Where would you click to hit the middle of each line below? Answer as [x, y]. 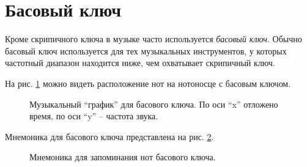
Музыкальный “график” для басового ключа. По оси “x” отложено [154, 104]
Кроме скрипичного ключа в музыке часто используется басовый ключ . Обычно [153, 39]
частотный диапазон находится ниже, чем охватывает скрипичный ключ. [140, 63]
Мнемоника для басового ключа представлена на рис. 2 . [109, 136]
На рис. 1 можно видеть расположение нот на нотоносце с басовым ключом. [148, 83]
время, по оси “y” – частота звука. [94, 116]
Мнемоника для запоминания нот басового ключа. [123, 157]
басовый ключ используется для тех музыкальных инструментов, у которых [146, 50]
